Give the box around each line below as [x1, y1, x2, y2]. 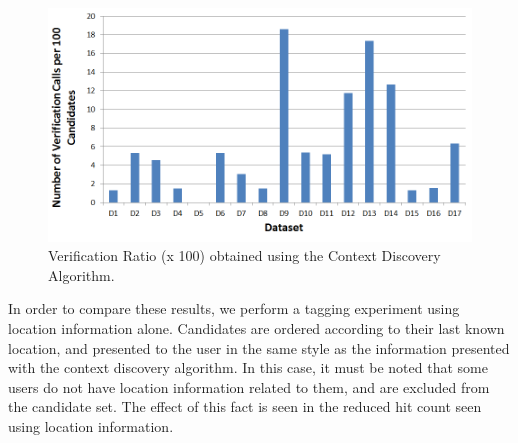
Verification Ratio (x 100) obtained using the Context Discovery [48, 245, 441, 266]
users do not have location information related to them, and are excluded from [8, 376, 490, 397]
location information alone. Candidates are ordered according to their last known [8, 317, 505, 338]
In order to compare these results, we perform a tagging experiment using [8, 298, 460, 319]
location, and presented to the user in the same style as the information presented [8, 337, 510, 358]
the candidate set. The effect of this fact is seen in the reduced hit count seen [8, 396, 482, 417]
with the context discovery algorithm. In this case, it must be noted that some [8, 357, 488, 378]
